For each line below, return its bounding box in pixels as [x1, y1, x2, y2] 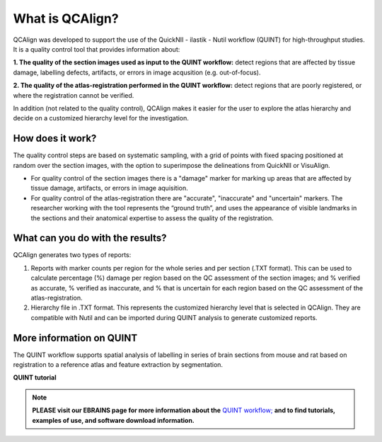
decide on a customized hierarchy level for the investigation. [13, 114, 189, 123]
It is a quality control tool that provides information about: [13, 45, 180, 53]
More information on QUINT [13, 331, 138, 344]
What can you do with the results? [13, 232, 167, 244]
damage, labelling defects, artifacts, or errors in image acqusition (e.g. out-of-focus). [13, 68, 261, 76]
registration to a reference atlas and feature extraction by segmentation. [13, 361, 223, 369]
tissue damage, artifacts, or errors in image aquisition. [30, 184, 188, 193]
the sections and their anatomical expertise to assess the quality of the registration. [30, 213, 274, 222]
